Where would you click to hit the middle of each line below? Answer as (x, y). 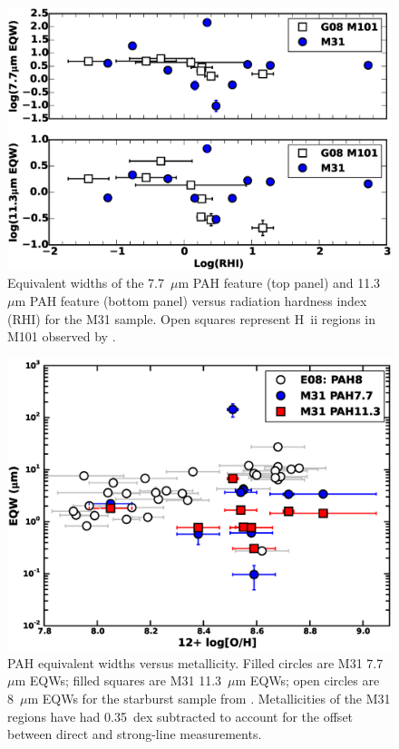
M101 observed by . (62, 336)
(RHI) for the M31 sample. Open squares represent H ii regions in (192, 318)
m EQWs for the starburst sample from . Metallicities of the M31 (209, 698)
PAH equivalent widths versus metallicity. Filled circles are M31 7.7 (195, 662)
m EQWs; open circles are (307, 680)
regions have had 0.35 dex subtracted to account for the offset (180, 716)
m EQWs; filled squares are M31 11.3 (118, 680)
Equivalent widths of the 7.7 (86, 283)
